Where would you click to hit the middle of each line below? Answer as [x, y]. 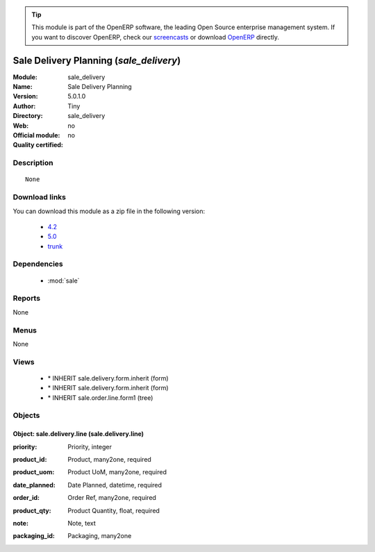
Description [33, 163]
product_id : [30, 459]
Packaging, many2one [100, 536]
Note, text [82, 523]
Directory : [28, 116]
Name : [23, 87]
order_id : [26, 498]
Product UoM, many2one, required [117, 472]
